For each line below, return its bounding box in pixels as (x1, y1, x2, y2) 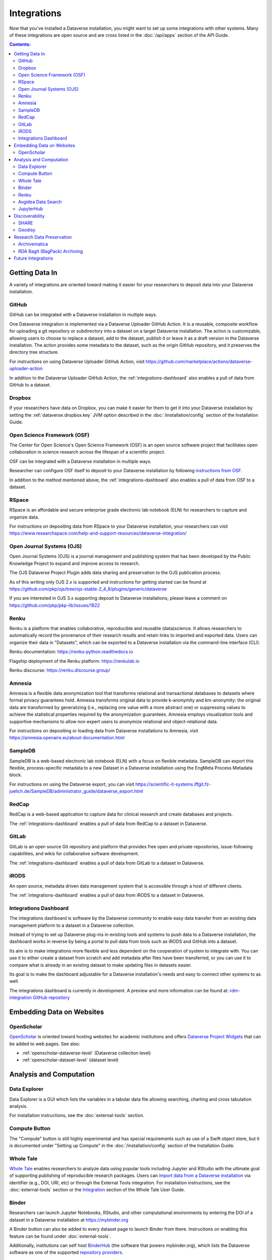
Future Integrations (14, 255, 53, 262)
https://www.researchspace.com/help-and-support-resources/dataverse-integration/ (9, 530, 187, 536)
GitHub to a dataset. (9, 382, 51, 388)
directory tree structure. (9, 349, 59, 355)
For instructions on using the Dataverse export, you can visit (9, 781, 134, 787)
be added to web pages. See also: (9, 1041, 80, 1047)
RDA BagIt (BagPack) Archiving (18, 248, 83, 254)
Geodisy (18, 227, 36, 233)
